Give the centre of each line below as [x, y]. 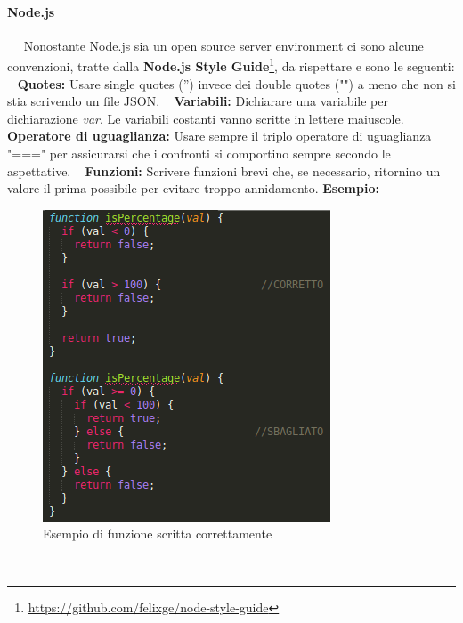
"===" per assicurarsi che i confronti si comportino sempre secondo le [199, 154]
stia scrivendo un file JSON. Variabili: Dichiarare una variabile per [198, 101]
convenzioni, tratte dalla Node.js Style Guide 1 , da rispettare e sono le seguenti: [231, 65]
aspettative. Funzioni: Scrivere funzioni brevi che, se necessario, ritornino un [224, 170]
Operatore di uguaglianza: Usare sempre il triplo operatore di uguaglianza [219, 136]
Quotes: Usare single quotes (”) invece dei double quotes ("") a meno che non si [236, 83]
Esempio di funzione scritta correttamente [158, 534]
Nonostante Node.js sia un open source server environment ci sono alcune [223, 45]
